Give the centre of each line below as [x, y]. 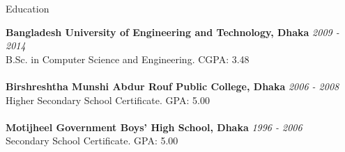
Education [28, 8]
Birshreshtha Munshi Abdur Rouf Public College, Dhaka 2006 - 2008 [172, 86]
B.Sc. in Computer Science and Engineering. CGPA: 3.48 [128, 59]
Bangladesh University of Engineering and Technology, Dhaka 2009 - [172, 32]
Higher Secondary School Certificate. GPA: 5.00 [108, 100]
